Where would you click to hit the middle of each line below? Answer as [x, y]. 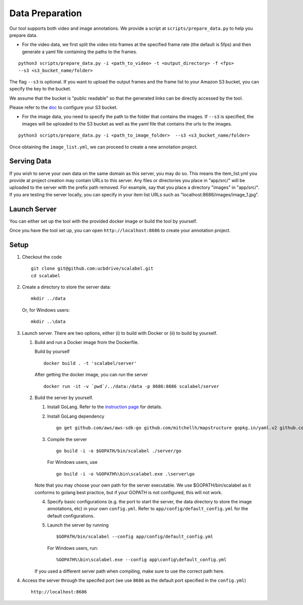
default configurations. [71, 515]
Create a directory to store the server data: [66, 287]
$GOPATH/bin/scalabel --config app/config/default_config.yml [135, 537]
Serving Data [30, 161]
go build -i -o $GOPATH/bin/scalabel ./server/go [119, 451]
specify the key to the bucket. [40, 89]
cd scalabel [46, 275]
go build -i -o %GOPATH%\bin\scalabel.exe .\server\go [125, 474]
